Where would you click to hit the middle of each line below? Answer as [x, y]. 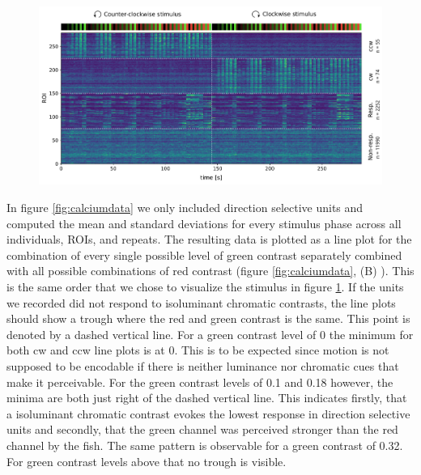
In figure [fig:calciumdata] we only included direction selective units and [185, 208]
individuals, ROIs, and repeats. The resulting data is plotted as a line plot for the [209, 239]
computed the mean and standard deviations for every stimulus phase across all [204, 223]
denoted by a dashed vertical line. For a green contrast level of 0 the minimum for [210, 334]
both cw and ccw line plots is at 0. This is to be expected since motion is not [198, 350]
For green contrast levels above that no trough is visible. [147, 461]
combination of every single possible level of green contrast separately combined [204, 254]
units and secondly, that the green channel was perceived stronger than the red [202, 429]
